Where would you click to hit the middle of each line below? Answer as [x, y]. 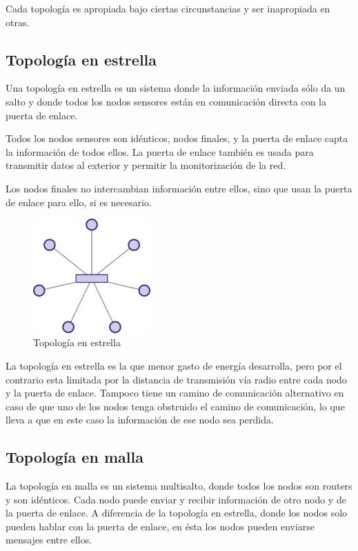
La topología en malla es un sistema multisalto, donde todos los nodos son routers [179, 486]
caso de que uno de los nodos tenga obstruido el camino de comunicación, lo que [175, 406]
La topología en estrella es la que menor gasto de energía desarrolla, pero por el [174, 365]
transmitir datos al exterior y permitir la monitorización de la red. [146, 165]
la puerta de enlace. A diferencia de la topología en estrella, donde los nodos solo [177, 513]
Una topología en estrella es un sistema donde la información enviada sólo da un [176, 88]
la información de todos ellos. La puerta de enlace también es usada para [160, 151]
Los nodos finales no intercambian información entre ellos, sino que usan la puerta [179, 188]
